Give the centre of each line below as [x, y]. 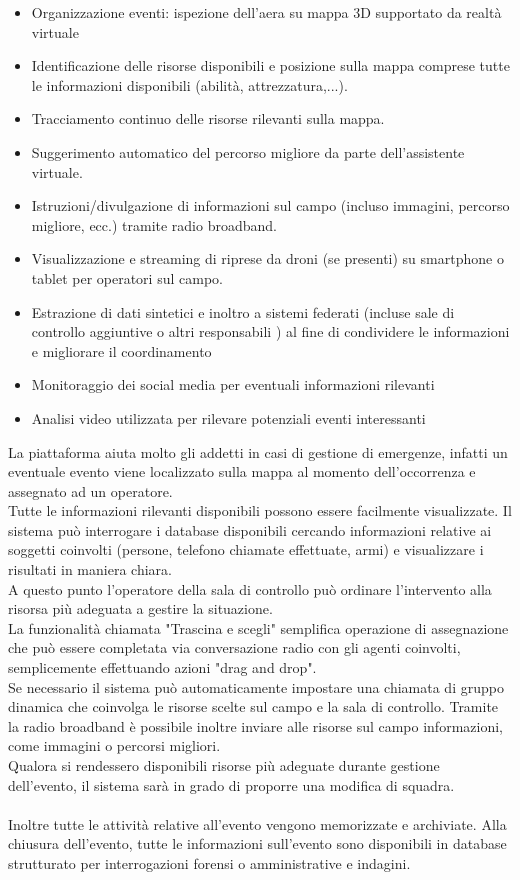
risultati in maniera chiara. [90, 569]
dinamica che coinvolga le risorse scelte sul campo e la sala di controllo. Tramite [253, 706]
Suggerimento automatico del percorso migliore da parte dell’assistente [248, 151]
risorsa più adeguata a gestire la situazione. [140, 608]
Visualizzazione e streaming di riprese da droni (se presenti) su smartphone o [267, 258]
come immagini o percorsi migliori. [114, 745]
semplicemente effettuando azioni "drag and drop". [162, 667]
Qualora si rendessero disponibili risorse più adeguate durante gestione [224, 765]
